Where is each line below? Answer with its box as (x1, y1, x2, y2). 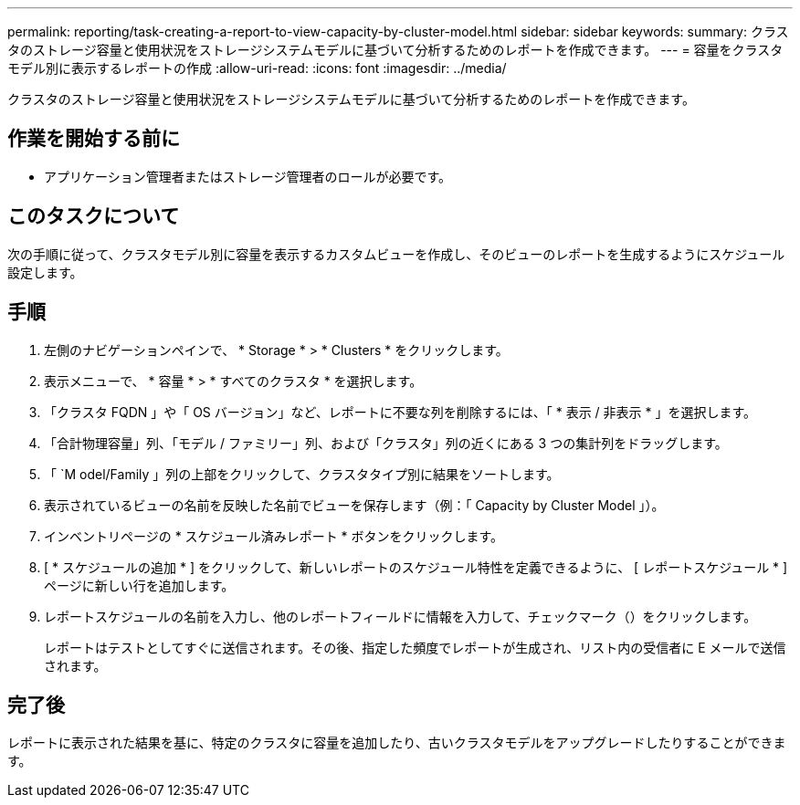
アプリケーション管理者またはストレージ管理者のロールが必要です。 (44, 168, 452, 184)
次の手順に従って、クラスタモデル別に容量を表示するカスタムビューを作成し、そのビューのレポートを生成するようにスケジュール (7, 246, 785, 262)
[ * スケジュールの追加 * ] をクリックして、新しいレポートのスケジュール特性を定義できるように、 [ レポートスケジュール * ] (44, 559, 788, 575)
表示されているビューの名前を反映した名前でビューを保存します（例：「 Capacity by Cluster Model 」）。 (44, 497, 665, 513)
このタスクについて (7, 204, 180, 228)
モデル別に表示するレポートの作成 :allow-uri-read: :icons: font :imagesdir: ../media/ (7, 60, 507, 76)
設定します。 (7, 264, 83, 280)
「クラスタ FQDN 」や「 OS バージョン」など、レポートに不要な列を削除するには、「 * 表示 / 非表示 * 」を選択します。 (44, 403, 757, 420)
